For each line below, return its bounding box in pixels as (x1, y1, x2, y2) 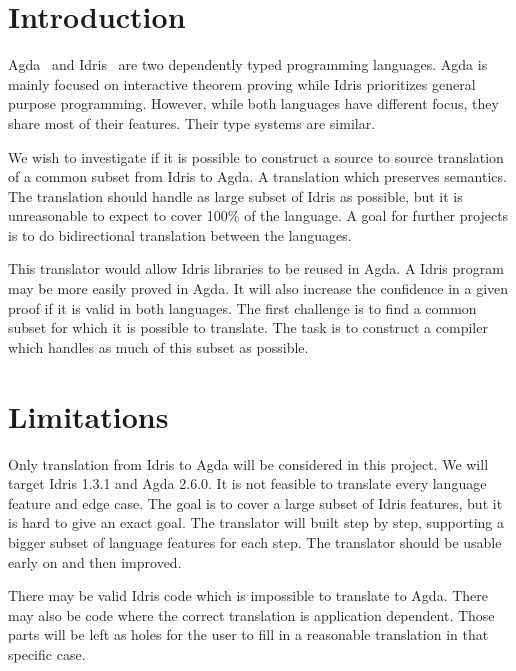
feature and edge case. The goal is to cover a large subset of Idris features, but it (8, 492, 503, 513)
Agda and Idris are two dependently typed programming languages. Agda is (8, 54, 488, 75)
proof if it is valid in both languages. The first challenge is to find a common (8, 297, 477, 318)
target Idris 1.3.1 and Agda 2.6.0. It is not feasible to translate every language (8, 473, 487, 494)
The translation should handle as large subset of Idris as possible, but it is (8, 185, 463, 206)
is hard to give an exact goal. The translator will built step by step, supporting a (8, 512, 505, 533)
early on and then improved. (8, 551, 182, 572)
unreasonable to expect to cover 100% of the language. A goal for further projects (8, 205, 509, 226)
